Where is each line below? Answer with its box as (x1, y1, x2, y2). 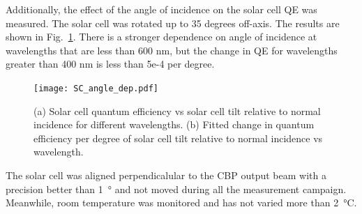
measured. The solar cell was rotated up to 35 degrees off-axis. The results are (6, 15, 340, 30)
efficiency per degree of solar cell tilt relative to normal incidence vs (33, 130, 323, 145)
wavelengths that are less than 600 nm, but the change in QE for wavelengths (6, 43, 338, 57)
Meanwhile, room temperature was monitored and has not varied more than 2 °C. (6, 195, 357, 210)
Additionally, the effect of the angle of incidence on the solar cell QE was (6, 2, 317, 16)
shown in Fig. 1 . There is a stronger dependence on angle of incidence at (6, 29, 317, 44)
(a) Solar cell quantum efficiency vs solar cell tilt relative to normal (33, 103, 321, 118)
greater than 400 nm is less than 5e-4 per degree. (6, 56, 215, 71)
